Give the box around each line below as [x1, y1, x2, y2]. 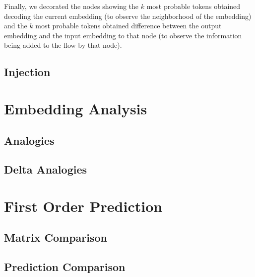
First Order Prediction [4, 195, 163, 216]
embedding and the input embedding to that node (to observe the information [4, 30, 242, 40]
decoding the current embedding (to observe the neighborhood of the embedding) [4, 10, 252, 21]
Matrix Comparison [4, 230, 107, 245]
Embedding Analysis [4, 98, 147, 118]
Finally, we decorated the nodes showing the [4, 1, 139, 11]
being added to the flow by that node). [4, 40, 122, 50]
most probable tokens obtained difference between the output [35, 20, 222, 31]
